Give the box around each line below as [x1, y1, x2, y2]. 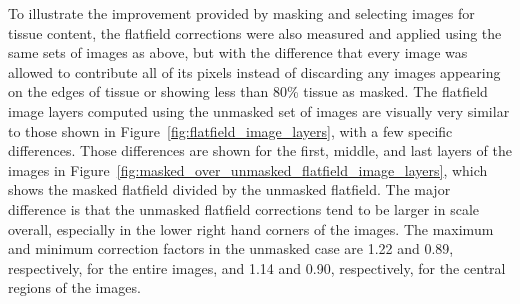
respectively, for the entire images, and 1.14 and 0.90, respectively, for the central [8, 257, 506, 278]
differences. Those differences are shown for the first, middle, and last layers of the [8, 140, 512, 161]
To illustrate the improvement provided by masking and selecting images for [8, 3, 475, 23]
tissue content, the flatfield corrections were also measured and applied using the [8, 22, 502, 43]
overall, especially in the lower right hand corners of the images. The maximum [8, 218, 494, 239]
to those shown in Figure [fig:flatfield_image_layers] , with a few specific [8, 120, 453, 141]
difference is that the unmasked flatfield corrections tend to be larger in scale [8, 198, 480, 219]
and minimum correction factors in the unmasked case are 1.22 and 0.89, [8, 238, 454, 259]
